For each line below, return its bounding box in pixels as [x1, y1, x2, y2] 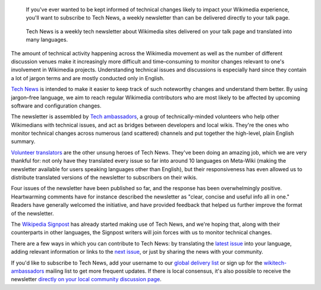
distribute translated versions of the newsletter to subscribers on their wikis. [11, 174, 198, 181]
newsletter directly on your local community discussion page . [11, 276, 162, 283]
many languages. [26, 36, 68, 43]
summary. [11, 138, 36, 145]
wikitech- [263, 259, 287, 266]
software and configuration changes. [11, 102, 102, 109]
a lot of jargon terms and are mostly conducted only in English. [11, 74, 165, 81]
